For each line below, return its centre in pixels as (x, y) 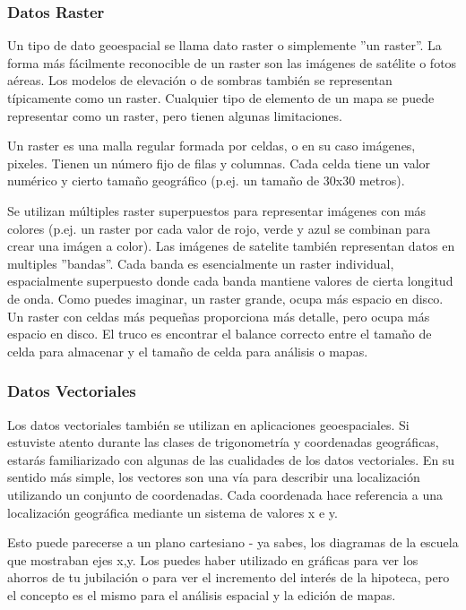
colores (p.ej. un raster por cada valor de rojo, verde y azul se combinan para (219, 228)
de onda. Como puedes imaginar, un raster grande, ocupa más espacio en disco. (225, 298)
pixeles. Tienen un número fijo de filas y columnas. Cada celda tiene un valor (219, 163)
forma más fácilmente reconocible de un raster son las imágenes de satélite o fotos (232, 62)
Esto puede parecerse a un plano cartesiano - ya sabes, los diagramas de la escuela (233, 542)
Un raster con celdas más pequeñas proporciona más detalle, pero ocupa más (219, 316)
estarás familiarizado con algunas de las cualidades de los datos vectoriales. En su (231, 459)
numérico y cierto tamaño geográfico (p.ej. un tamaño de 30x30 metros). (206, 180)
